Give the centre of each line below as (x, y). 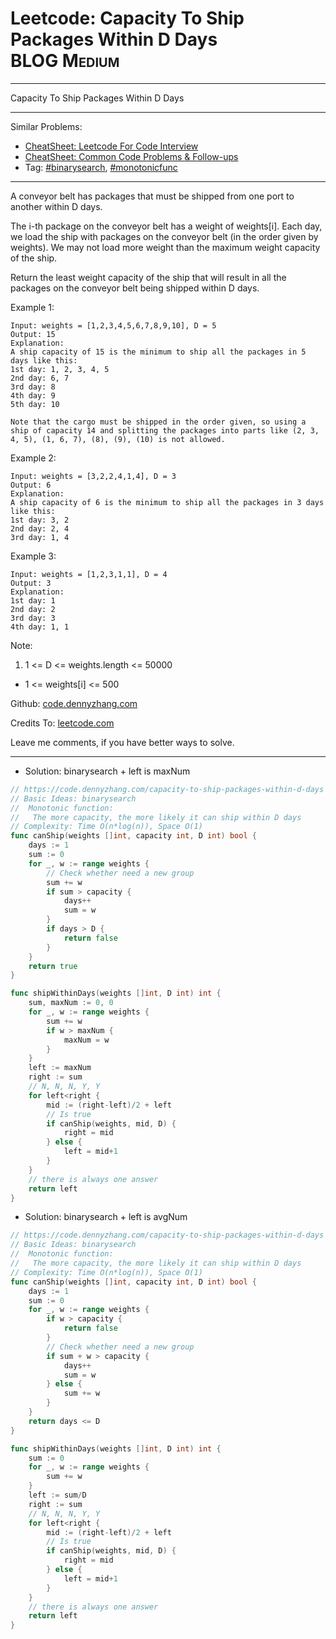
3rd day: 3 (33, 618)
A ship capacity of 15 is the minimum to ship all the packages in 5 (158, 352)
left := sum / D (57, 1495)
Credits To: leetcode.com (62, 723)
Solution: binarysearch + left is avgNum (106, 1217)
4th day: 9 (33, 395)
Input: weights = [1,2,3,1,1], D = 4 (89, 574)
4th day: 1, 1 (40, 627)
